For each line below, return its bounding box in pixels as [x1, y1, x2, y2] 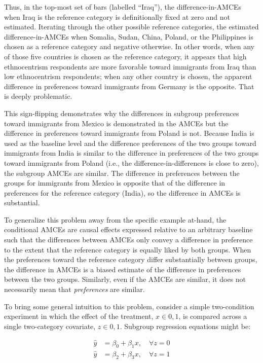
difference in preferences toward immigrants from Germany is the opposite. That [4, 81, 254, 91]
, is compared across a [178, 311, 247, 321]
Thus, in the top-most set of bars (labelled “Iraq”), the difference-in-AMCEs [4, 2, 242, 12]
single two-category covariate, [4, 320, 96, 331]
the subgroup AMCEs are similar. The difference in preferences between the [4, 167, 240, 178]
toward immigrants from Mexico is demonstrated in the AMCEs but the [4, 118, 229, 128]
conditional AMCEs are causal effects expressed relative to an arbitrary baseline [4, 224, 253, 235]
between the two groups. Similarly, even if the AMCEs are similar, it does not [4, 274, 246, 284]
